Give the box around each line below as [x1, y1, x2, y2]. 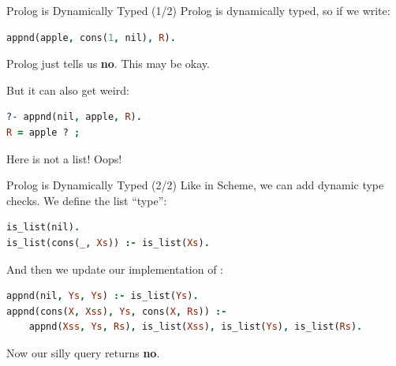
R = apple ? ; [6, 126, 80, 138]
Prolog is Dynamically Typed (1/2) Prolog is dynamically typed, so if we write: [6, 2, 390, 18]
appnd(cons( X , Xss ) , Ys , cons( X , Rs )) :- [6, 305, 227, 317]
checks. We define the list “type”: [6, 192, 167, 208]
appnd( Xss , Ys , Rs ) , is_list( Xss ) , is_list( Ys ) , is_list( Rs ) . [28, 321, 363, 333]
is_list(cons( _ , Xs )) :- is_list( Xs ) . [6, 237, 210, 248]
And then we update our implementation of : [6, 260, 224, 277]
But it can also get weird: [6, 81, 129, 98]
